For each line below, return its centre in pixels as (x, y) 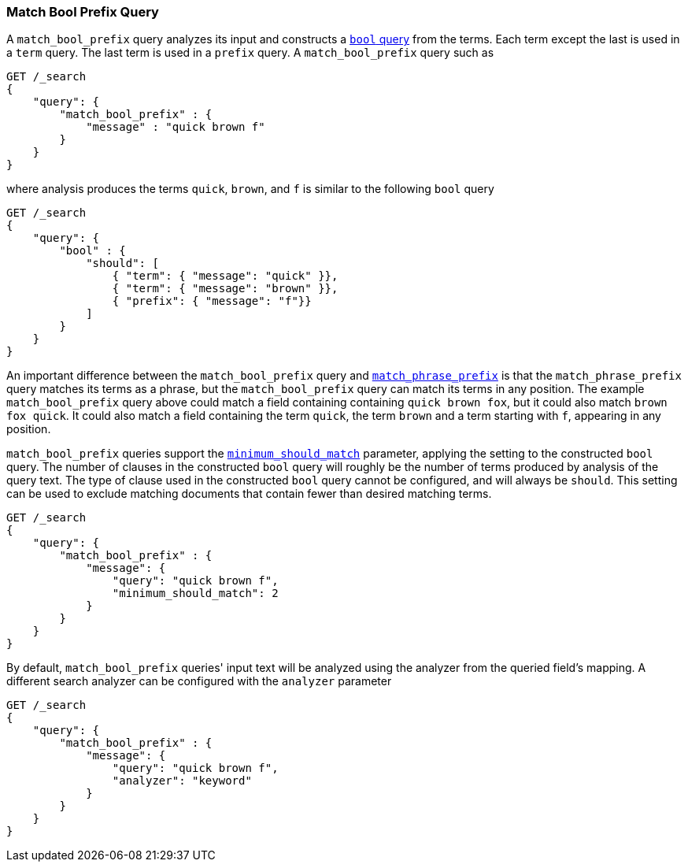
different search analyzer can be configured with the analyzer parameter (199, 681)
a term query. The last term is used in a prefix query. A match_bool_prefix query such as (250, 53)
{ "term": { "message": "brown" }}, (225, 289)
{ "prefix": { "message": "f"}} (212, 301)
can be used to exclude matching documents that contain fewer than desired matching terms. (249, 494)
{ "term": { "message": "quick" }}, (225, 276)
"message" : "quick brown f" (176, 127)
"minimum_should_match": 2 (195, 594)
